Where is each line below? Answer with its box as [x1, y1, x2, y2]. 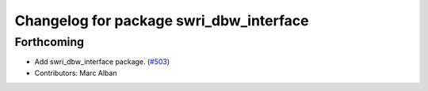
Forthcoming [14, 35, 85, 49]
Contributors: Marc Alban [34, 68, 117, 78]
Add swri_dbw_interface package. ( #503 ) [34, 57, 170, 66]
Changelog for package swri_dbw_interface [14, 12, 309, 29]
